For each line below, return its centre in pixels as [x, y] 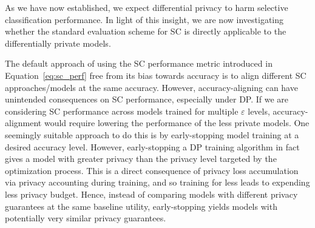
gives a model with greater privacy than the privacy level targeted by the [141, 159]
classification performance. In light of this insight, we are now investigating [144, 19]
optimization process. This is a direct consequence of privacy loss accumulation [152, 170]
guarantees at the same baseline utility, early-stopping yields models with [141, 206]
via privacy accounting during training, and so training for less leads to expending [157, 182]
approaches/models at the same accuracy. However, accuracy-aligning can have [151, 87]
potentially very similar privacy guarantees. [86, 218]
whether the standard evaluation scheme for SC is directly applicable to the [146, 31]
